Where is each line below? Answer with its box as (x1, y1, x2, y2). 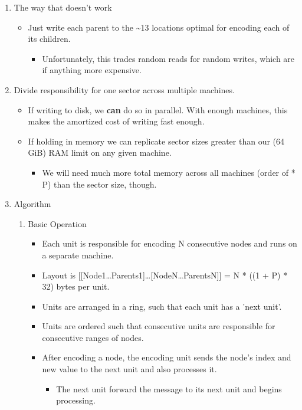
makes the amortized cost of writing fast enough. (28, 115, 205, 127)
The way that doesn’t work (14, 1, 112, 13)
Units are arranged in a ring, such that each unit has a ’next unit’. (42, 300, 282, 312)
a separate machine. (42, 248, 114, 261)
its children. (28, 32, 71, 45)
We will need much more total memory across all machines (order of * (42, 166, 296, 178)
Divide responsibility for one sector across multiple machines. (14, 83, 235, 96)
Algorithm (14, 198, 51, 210)
